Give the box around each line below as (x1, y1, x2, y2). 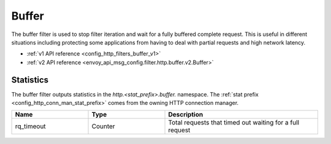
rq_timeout (15, 122, 46, 131)
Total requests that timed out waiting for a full (168, 118, 300, 127)
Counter (91, 122, 116, 131)
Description (168, 110, 204, 119)
